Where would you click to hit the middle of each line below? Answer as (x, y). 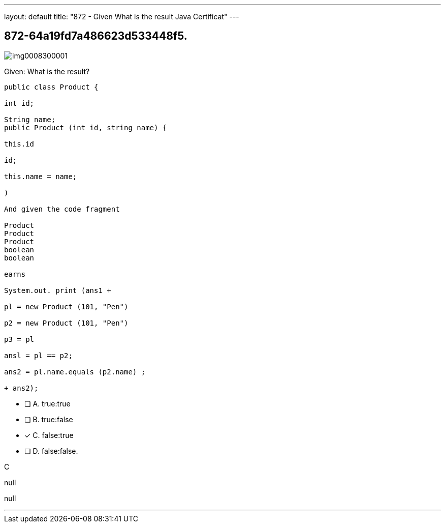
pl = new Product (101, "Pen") (66, 306)
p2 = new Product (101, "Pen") (66, 323)
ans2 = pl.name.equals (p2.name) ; (75, 372)
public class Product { (51, 87)
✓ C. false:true (49, 435)
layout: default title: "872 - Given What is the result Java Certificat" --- (122, 17)
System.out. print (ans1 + (58, 290)
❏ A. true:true (47, 403)
